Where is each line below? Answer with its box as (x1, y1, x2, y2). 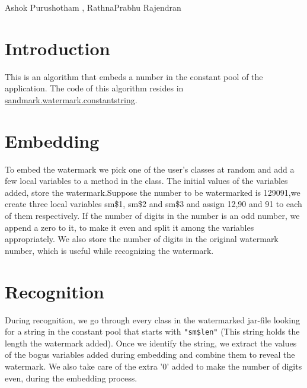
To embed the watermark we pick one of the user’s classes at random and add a (5, 163, 295, 175)
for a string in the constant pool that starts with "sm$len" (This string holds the (5, 325, 300, 338)
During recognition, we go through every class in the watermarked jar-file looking (5, 313, 300, 326)
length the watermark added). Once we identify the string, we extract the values (5, 336, 297, 349)
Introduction (5, 36, 110, 60)
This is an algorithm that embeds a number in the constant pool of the (5, 70, 263, 82)
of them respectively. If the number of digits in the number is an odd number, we (5, 209, 300, 221)
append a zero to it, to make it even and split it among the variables (5, 221, 254, 233)
